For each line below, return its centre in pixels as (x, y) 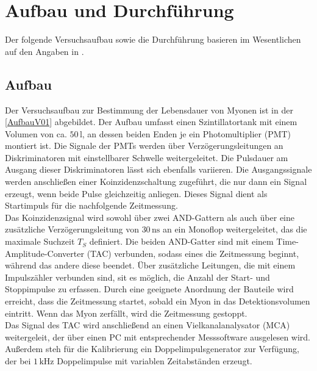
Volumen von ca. (36, 133)
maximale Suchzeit (40, 241)
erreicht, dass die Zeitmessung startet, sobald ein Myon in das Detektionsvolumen (158, 301)
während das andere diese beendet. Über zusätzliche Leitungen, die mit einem (150, 265)
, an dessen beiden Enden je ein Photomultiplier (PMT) (187, 133)
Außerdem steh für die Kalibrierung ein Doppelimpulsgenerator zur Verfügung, (152, 349)
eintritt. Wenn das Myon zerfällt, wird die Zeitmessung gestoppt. (126, 313)
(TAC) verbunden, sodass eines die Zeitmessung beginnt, (193, 253)
